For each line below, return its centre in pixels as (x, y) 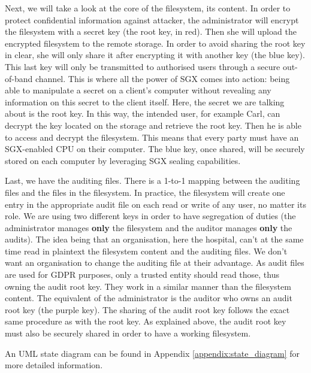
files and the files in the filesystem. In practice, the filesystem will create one (145, 192)
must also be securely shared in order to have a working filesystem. (128, 333)
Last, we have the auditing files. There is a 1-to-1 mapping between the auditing (153, 181)
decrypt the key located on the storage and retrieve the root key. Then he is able (153, 125)
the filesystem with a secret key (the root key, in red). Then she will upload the (151, 31)
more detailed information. (54, 365)
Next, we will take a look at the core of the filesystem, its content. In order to (148, 8)
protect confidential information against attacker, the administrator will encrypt (152, 19)
